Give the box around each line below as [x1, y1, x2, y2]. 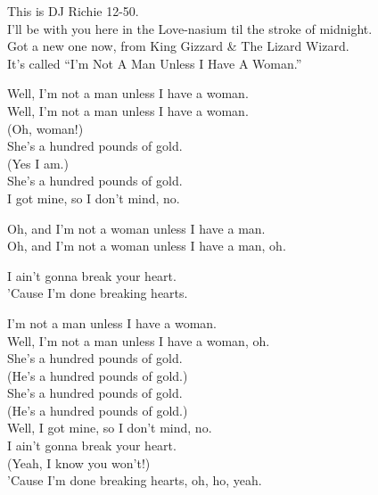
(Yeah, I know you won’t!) [7, 453, 151, 472]
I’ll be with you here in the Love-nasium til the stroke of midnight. [7, 19, 373, 37]
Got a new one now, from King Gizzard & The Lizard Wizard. [7, 37, 349, 55]
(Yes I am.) [7, 153, 69, 172]
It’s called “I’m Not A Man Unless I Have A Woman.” [7, 54, 302, 72]
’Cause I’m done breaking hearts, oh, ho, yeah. [7, 471, 262, 490]
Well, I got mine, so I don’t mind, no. [7, 418, 212, 437]
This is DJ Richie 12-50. [7, 2, 139, 20]
